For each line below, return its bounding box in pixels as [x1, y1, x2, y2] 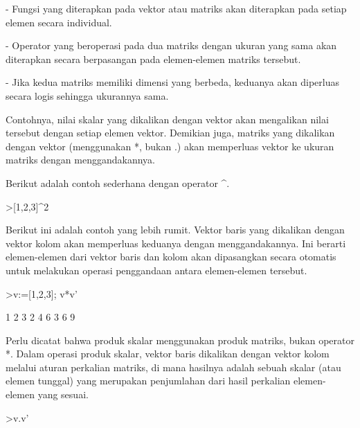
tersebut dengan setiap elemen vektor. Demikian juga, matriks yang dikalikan [6, 125, 335, 140]
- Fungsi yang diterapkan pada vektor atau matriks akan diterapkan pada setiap [6, 1, 347, 15]
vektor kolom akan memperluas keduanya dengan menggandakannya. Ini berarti [6, 235, 346, 250]
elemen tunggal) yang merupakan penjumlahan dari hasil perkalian [6, 373, 291, 388]
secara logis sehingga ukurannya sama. [6, 88, 169, 102]
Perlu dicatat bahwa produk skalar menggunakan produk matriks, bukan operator [6, 332, 354, 347]
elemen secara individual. [6, 15, 112, 29]
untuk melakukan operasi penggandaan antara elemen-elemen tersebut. [6, 262, 307, 277]
